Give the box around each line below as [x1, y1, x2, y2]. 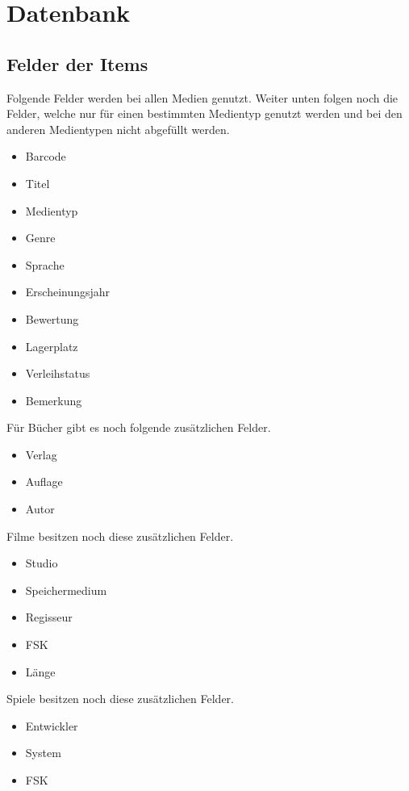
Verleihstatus [25, 365, 90, 382]
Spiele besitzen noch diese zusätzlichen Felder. [6, 690, 235, 707]
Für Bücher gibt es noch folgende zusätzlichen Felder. [6, 419, 271, 436]
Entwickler [25, 717, 78, 734]
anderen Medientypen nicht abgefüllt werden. [6, 120, 230, 137]
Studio [25, 555, 58, 571]
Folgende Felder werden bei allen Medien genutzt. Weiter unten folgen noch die [6, 89, 399, 106]
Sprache [25, 256, 65, 273]
